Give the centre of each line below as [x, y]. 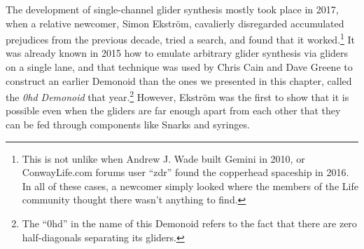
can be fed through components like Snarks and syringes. [128, 124]
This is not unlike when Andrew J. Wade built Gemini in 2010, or [163, 158]
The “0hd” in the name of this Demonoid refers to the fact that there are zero [189, 223]
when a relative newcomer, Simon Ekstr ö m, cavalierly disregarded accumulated [175, 23]
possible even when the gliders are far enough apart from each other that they [173, 110]
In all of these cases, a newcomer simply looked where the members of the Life [190, 186]
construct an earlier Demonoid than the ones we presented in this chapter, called [179, 80]
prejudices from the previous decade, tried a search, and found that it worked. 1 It [181, 38]
